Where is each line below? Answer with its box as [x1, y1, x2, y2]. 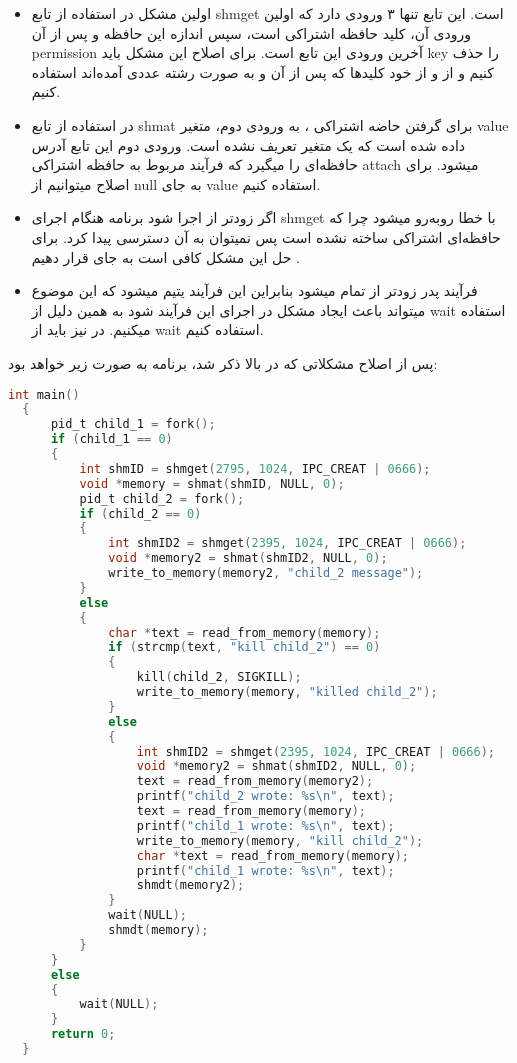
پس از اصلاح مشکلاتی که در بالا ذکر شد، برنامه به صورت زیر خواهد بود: [8, 352, 438, 373]
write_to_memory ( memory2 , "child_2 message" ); [108, 566, 424, 580]
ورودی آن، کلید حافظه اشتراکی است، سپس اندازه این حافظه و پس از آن [31, 22, 472, 43]
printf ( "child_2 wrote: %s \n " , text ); [136, 789, 395, 804]
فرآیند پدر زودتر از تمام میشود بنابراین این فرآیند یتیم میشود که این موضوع [31, 280, 478, 301]
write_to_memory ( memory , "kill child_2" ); [136, 833, 424, 848]
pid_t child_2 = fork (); [79, 491, 245, 506]
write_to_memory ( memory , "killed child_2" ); [136, 685, 438, 699]
